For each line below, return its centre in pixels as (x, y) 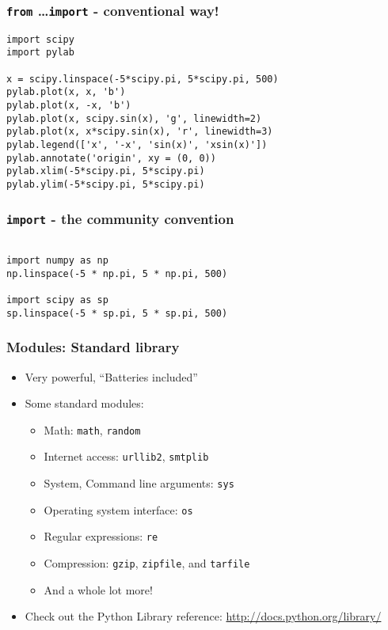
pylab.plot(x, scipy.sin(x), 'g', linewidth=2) (134, 118)
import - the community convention (120, 218)
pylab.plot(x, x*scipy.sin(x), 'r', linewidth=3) (140, 132)
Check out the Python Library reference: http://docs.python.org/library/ (203, 616)
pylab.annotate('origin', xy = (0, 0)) (111, 158)
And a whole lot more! (98, 589)
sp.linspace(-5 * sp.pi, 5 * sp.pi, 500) (117, 313)
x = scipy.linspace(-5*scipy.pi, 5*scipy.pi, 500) (143, 79)
